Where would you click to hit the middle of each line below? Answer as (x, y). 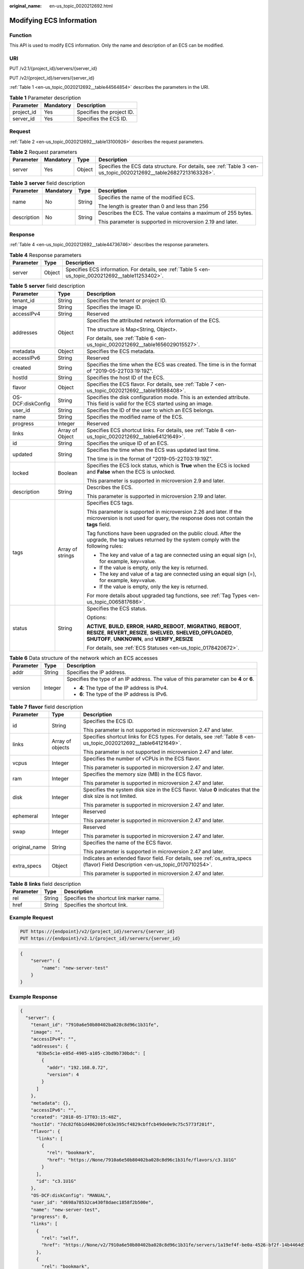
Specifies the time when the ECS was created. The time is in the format (172, 364)
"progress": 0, (49, 1216)
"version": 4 (63, 1075)
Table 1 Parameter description (45, 97)
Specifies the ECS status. (117, 608)
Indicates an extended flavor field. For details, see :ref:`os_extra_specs (167, 858)
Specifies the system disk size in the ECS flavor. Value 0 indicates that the (171, 790)
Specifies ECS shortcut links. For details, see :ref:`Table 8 (155, 430)
